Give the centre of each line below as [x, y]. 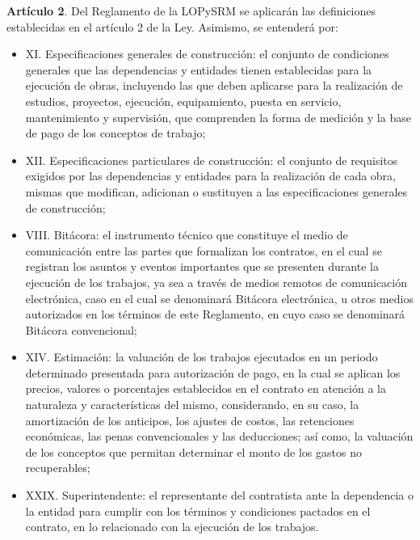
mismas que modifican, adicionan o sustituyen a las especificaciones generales [216, 191]
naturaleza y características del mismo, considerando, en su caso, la [192, 405]
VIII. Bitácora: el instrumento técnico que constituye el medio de [187, 235]
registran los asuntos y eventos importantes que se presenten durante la [202, 266]
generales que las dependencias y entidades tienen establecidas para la [199, 69]
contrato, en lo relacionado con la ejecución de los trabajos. [172, 527]
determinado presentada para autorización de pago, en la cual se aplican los [213, 372]
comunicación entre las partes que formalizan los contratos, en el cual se [204, 250]
